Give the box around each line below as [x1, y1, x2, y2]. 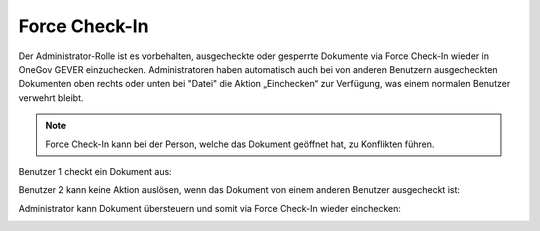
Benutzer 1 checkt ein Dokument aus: [18, 165, 172, 177]
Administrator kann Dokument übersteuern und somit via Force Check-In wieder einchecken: [18, 202, 402, 214]
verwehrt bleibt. [18, 91, 84, 104]
